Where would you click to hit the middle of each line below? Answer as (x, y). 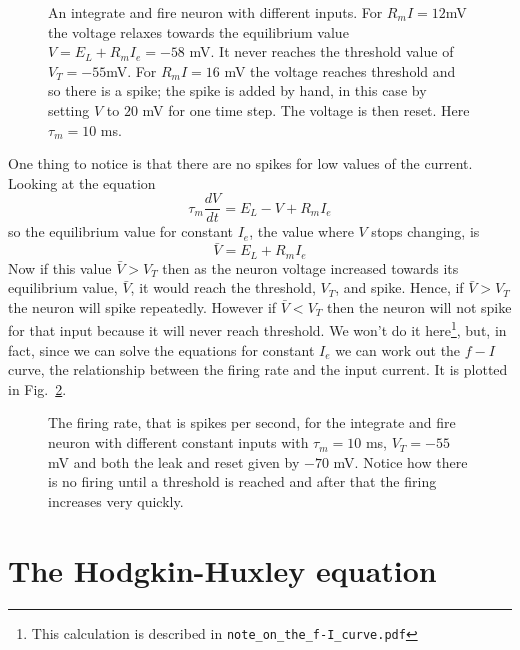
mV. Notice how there (400, 461)
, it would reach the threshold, (223, 287)
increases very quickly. (116, 500)
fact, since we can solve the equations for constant (161, 349)
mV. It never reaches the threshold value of (321, 51)
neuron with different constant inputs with (178, 442)
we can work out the (398, 349)
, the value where (301, 231)
